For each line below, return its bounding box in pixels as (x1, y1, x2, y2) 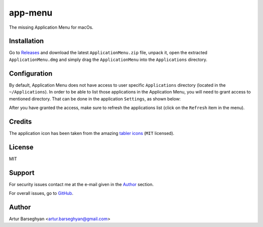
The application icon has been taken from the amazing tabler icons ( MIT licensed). (9, 130, 175, 136)
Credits (9, 117, 32, 126)
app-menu (9, 7, 53, 18)
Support (9, 169, 35, 177)
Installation (9, 37, 44, 45)
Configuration (9, 69, 53, 77)
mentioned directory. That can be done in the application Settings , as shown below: (9, 95, 181, 102)
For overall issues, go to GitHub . (9, 190, 74, 196)
